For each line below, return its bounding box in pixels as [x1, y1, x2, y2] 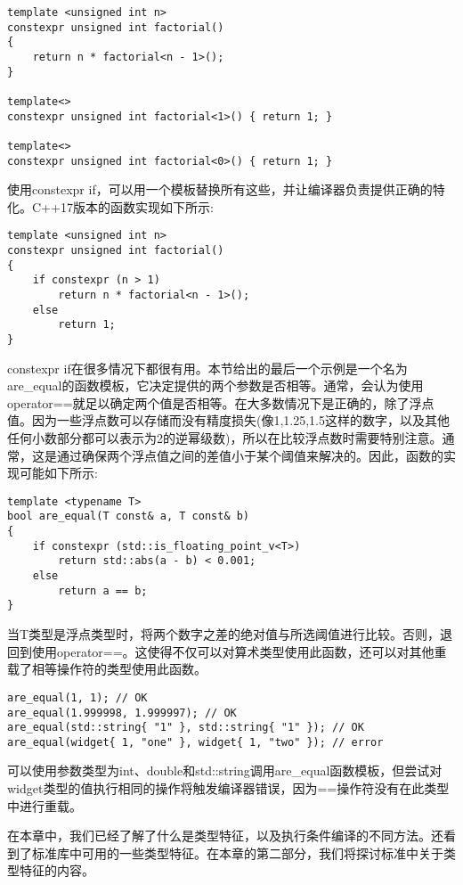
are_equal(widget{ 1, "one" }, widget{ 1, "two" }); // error [7, 735, 384, 749]
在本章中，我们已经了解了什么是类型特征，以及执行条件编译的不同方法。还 [7, 826, 443, 845]
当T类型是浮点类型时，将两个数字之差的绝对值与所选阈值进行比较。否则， [7, 625, 441, 643]
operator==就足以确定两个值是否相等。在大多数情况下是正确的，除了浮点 [7, 393, 435, 412]
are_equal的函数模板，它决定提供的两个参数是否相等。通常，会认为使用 [7, 376, 424, 395]
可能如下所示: [19, 463, 98, 482]
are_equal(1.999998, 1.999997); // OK [7, 706, 237, 719]
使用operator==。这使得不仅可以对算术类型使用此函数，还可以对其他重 [31, 642, 447, 660]
